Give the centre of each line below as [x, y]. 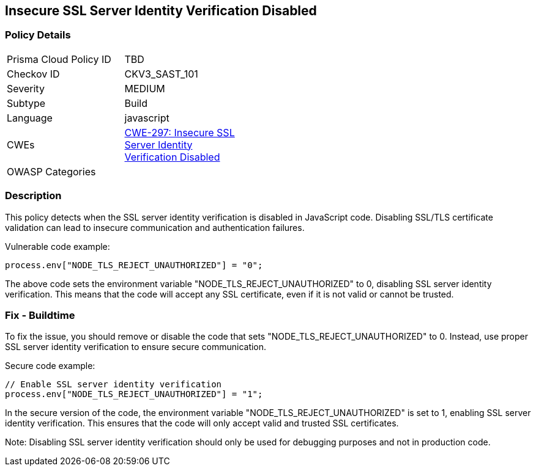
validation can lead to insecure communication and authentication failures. [155, 227]
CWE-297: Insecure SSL [180, 132]
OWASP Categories [51, 171]
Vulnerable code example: [58, 246]
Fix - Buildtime [40, 315]
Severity [26, 88]
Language [30, 118]
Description [33, 196]
